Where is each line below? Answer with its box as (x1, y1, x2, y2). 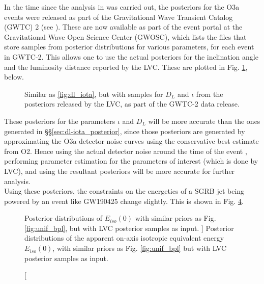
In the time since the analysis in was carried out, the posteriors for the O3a (4, 2, 240, 12)
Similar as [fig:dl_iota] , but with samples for (24, 88, 163, 99)
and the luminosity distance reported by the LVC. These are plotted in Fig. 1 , (4, 61, 248, 72)
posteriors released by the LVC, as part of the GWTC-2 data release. (24, 98, 240, 109)
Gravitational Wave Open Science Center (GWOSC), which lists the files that (4, 31, 247, 42)
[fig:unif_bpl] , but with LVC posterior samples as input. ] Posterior (24, 222, 234, 233)
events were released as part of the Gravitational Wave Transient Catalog (4, 11, 233, 22)
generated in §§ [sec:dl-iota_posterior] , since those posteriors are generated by (4, 125, 245, 136)
